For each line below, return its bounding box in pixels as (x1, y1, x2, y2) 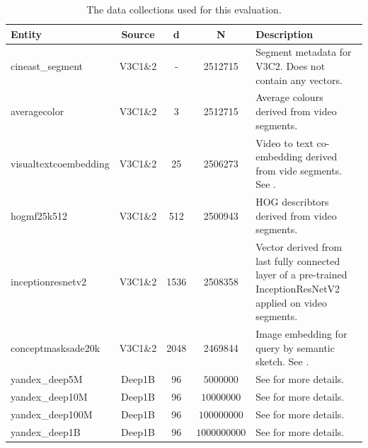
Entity (11, 26, 42, 41)
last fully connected (255, 253, 340, 268)
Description (255, 26, 314, 41)
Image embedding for (255, 326, 347, 341)
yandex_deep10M (11, 389, 88, 403)
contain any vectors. (255, 72, 343, 87)
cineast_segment (11, 59, 84, 73)
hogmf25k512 (11, 208, 68, 223)
